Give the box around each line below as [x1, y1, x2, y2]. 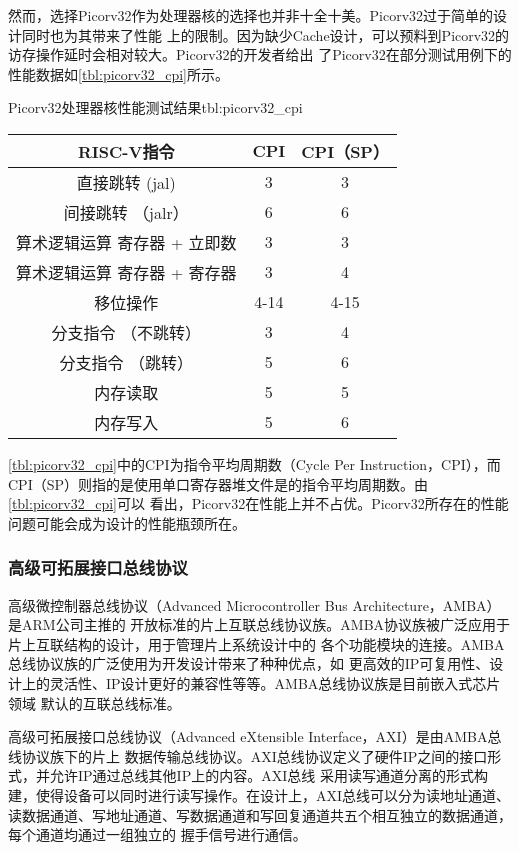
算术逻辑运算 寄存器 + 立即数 [16, 230, 237, 254]
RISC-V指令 [78, 139, 175, 163]
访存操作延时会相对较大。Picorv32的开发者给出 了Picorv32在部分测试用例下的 [8, 44, 512, 65]
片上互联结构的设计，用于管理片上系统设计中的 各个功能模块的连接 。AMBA [8, 633, 505, 654]
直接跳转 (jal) [76, 170, 176, 194]
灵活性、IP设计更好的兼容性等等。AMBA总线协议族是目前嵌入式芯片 [49, 672, 501, 693]
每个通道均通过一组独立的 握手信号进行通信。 [8, 824, 307, 845]
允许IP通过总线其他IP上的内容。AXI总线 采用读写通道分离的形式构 [49, 765, 488, 786]
